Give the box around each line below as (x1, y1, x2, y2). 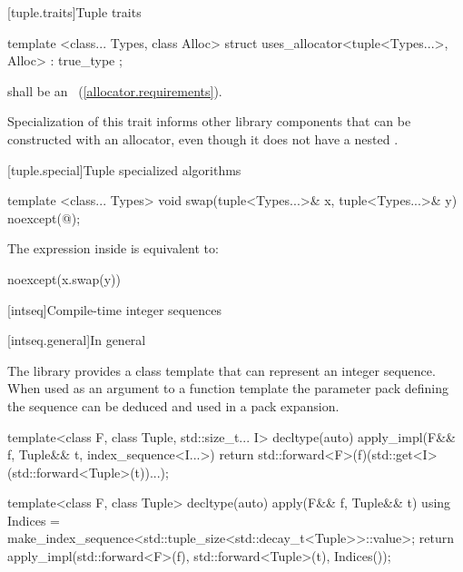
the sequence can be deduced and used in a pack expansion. (7, 396, 340, 415)
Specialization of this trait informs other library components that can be (7, 112, 411, 131)
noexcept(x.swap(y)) (7, 269, 121, 288)
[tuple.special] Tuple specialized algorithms (7, 160, 241, 179)
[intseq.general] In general (7, 330, 146, 350)
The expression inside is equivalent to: (7, 239, 219, 258)
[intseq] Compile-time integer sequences (7, 300, 222, 319)
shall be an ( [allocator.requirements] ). (7, 81, 222, 100)
